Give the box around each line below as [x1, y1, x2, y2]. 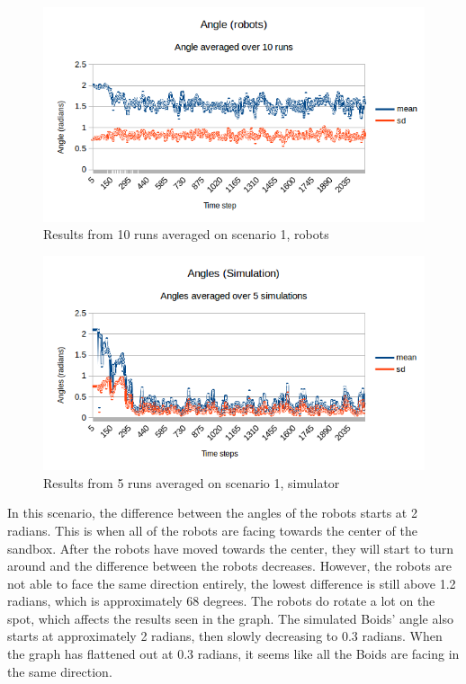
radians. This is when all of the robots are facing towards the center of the [7, 520, 417, 539]
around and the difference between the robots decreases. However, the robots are [7, 556, 453, 575]
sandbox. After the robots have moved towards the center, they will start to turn [7, 538, 453, 557]
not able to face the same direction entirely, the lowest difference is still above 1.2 [7, 573, 456, 592]
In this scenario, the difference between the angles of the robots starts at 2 [7, 503, 417, 522]
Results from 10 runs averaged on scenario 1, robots [43, 225, 329, 244]
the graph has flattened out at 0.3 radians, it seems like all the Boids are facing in [7, 644, 460, 663]
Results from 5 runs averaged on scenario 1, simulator [43, 473, 340, 492]
